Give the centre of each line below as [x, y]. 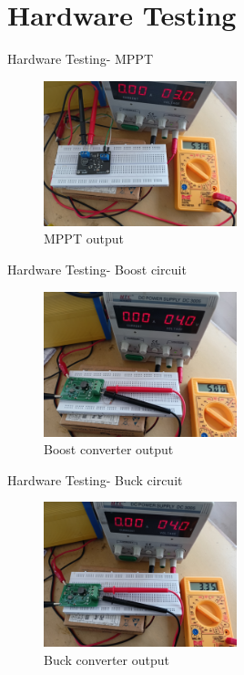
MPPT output [84, 239]
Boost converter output [109, 449]
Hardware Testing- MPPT [80, 59]
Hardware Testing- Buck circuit [95, 479]
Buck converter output [107, 659]
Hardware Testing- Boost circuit [97, 269]
